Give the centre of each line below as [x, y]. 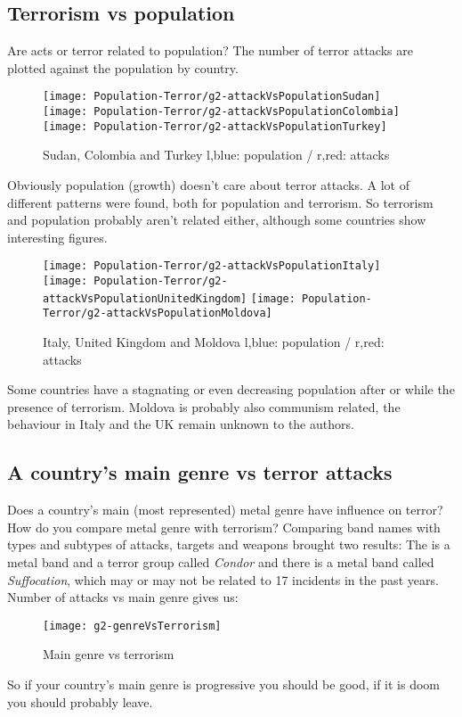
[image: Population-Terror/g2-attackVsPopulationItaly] [212, 266]
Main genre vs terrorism [109, 654]
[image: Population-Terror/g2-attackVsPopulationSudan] [212, 97]
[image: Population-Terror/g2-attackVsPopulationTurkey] [215, 126]
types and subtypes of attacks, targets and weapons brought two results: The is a [229, 544]
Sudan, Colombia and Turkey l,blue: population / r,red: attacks [216, 155]
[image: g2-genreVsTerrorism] [132, 626]
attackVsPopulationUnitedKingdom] [145, 298]
